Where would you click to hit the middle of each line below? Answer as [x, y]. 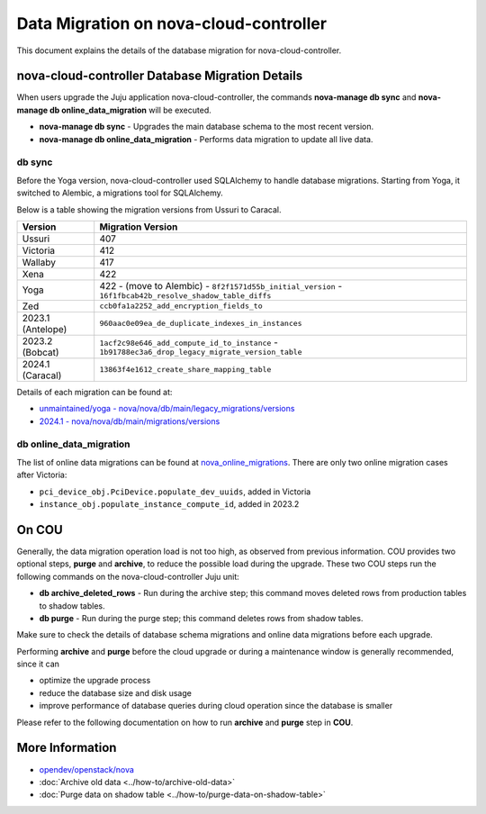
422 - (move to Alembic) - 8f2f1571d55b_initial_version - [221, 285]
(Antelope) [45, 329]
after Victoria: [42, 475]
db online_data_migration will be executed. [130, 110]
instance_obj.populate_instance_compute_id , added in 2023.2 [169, 504]
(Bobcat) [40, 352]
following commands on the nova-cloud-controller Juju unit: [128, 576]
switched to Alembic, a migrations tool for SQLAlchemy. [120, 193]
